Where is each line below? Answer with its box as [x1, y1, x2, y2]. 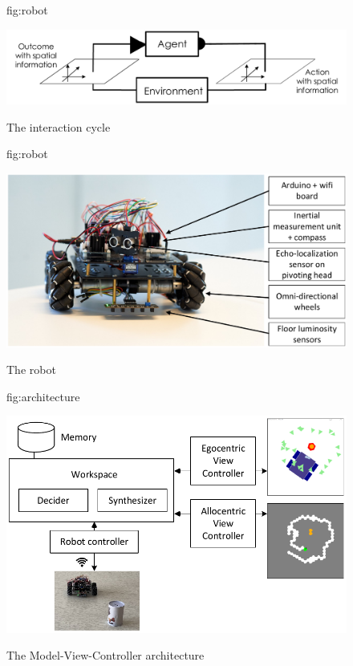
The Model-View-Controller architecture [6, 647, 205, 664]
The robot [6, 361, 56, 378]
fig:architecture [6, 388, 80, 404]
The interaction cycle [6, 118, 111, 135]
